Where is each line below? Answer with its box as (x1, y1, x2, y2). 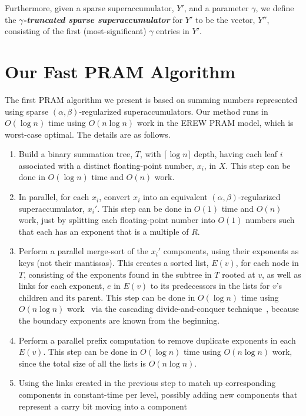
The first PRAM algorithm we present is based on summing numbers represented (5, 93, 298, 105)
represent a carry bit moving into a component (18, 400, 187, 412)
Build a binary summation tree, (18, 148, 133, 160)
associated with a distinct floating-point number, (18, 159, 194, 171)
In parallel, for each (18, 191, 89, 203)
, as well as (262, 268, 301, 280)
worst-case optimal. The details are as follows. (5, 128, 171, 140)
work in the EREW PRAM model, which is (137, 117, 294, 129)
